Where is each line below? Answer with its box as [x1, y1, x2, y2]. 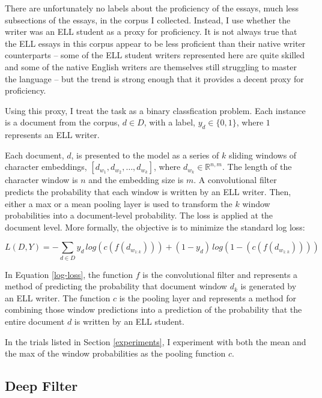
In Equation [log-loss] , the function [5, 268, 133, 280]
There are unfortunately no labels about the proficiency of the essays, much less [5, 2, 299, 14]
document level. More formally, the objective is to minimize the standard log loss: [5, 220, 305, 233]
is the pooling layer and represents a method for [119, 291, 297, 304]
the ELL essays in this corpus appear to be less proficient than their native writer [5, 37, 306, 49]
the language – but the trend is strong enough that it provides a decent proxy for [5, 72, 304, 85]
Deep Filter [5, 376, 78, 395]
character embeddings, [5, 160, 87, 173]
